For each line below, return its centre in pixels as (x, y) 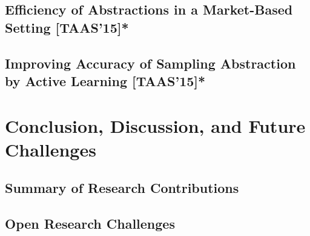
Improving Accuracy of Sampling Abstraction (150, 63)
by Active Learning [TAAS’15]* (105, 80)
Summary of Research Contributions (122, 188)
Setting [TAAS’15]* (67, 27)
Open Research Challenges (90, 224)
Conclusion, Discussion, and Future (155, 125)
